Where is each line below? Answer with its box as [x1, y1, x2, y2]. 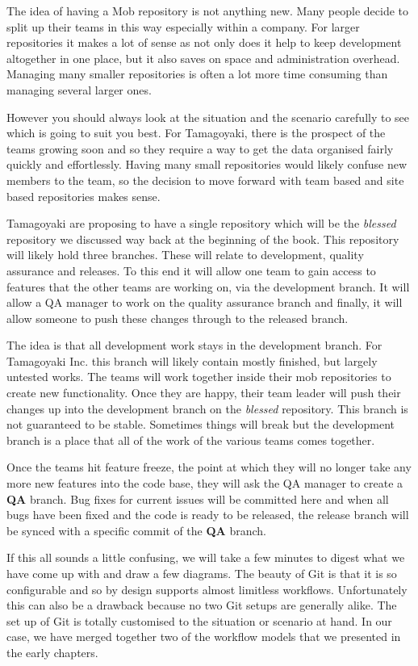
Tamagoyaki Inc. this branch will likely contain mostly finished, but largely [6, 352, 378, 369]
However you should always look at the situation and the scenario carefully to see [6, 108, 410, 125]
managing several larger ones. [6, 81, 152, 98]
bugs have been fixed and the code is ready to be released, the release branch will [6, 506, 409, 523]
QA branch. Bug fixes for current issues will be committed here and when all [6, 490, 389, 507]
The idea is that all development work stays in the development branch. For [6, 337, 382, 354]
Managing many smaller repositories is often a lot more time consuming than [6, 65, 388, 82]
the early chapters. [6, 643, 98, 660]
